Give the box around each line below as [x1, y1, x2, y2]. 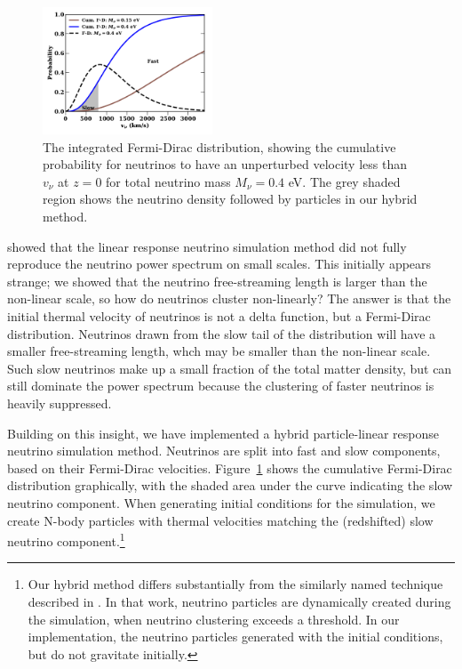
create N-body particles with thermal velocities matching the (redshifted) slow [7, 511, 434, 529]
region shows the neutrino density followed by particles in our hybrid [43, 189, 418, 208]
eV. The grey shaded [288, 172, 401, 190]
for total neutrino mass [106, 172, 231, 190]
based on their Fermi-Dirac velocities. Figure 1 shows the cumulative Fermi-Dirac [7, 458, 452, 477]
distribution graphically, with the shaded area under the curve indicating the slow [7, 476, 452, 495]
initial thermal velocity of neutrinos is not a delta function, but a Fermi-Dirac [7, 307, 431, 326]
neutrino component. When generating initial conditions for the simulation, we [7, 493, 435, 512]
